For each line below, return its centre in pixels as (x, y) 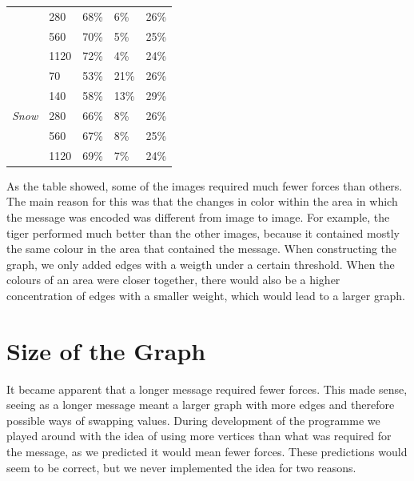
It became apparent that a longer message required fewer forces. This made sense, (207, 389)
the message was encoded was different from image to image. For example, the (198, 216)
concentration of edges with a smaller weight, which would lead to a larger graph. (206, 295)
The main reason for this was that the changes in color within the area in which (202, 201)
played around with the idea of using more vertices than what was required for (199, 436)
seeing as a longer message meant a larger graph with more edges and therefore (201, 405)
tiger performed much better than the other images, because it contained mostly (203, 232)
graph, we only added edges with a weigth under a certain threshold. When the (201, 264)
